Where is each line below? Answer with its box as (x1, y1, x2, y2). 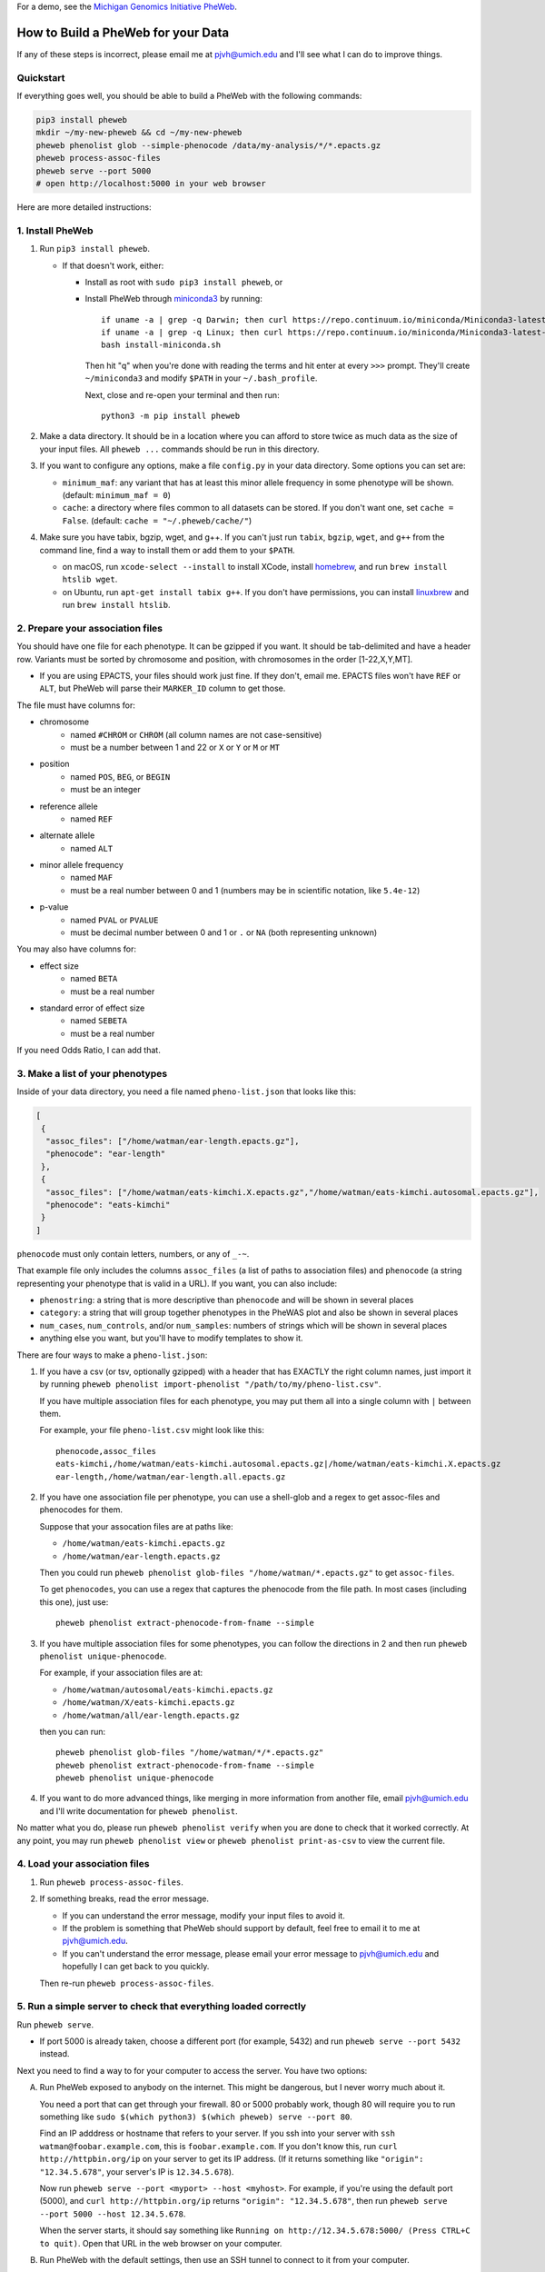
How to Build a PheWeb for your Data (16, 25, 230, 40)
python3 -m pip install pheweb (101, 411, 241, 422)
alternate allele (39, 830, 95, 841)
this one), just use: (39, 1596, 109, 1608)
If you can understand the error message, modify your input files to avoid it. (62, 1909, 345, 1921)
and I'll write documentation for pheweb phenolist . (39, 1805, 238, 1817)
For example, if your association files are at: (39, 1668, 203, 1679)
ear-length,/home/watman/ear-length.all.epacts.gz (55, 1471, 286, 1481)
